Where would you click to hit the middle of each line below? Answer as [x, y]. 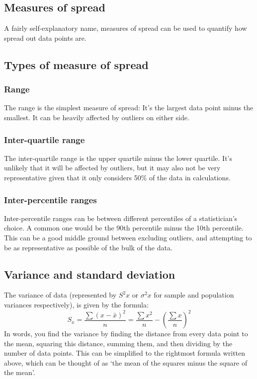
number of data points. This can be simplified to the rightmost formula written [125, 353]
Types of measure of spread [76, 64]
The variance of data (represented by [60, 295]
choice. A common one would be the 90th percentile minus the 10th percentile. [124, 228]
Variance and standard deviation [90, 274]
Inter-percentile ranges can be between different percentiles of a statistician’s [121, 218]
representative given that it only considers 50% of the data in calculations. [117, 177]
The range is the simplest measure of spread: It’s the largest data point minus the [129, 108]
